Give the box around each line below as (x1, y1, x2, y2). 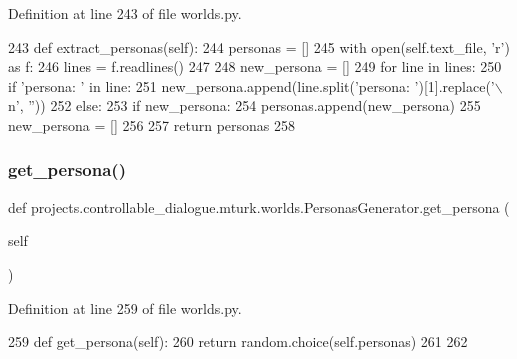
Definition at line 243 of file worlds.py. (8, 3, 242, 23)
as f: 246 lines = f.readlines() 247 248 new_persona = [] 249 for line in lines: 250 (8, 56, 502, 77)
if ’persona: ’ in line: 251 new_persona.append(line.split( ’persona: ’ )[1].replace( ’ (8, 75, 495, 96)
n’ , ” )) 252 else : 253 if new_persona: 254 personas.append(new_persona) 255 (8, 95, 481, 116)
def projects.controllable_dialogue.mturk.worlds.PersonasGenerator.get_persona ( (8, 196, 510, 217)
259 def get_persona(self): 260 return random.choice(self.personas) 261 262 (8, 331, 468, 352)
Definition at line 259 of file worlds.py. (8, 297, 242, 318)
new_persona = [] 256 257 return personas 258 (8, 114, 296, 135)
